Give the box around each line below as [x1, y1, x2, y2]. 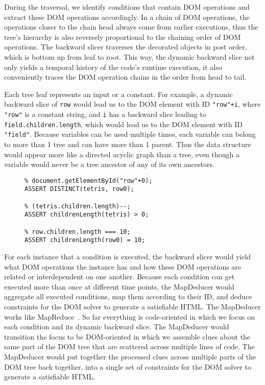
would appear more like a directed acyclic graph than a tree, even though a [4, 149, 240, 159]
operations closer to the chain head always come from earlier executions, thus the [4, 21, 258, 32]
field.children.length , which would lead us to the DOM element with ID [4, 118, 243, 129]
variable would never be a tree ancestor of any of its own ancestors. [4, 159, 214, 170]
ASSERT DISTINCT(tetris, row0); [25, 185, 134, 193]
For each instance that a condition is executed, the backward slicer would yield [4, 251, 251, 261]
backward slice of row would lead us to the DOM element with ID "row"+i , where [4, 99, 261, 109]
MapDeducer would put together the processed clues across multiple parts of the [4, 351, 256, 362]
